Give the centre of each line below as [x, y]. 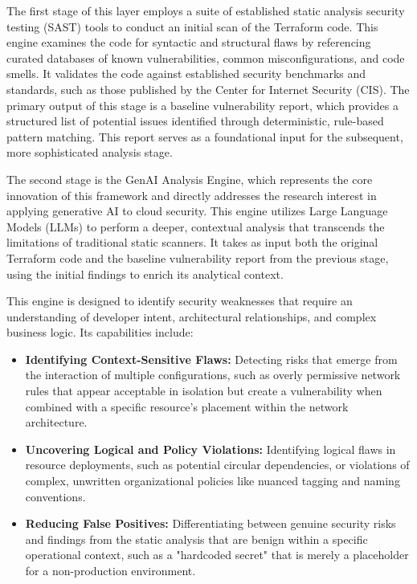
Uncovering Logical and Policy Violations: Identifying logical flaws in [211, 449]
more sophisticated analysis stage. [90, 152]
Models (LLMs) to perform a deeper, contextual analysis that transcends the [196, 226]
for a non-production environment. [110, 570]
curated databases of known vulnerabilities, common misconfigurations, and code [206, 57]
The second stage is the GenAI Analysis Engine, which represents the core [190, 179]
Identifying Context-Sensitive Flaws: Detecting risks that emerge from [211, 359]
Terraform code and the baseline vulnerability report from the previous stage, [198, 257]
